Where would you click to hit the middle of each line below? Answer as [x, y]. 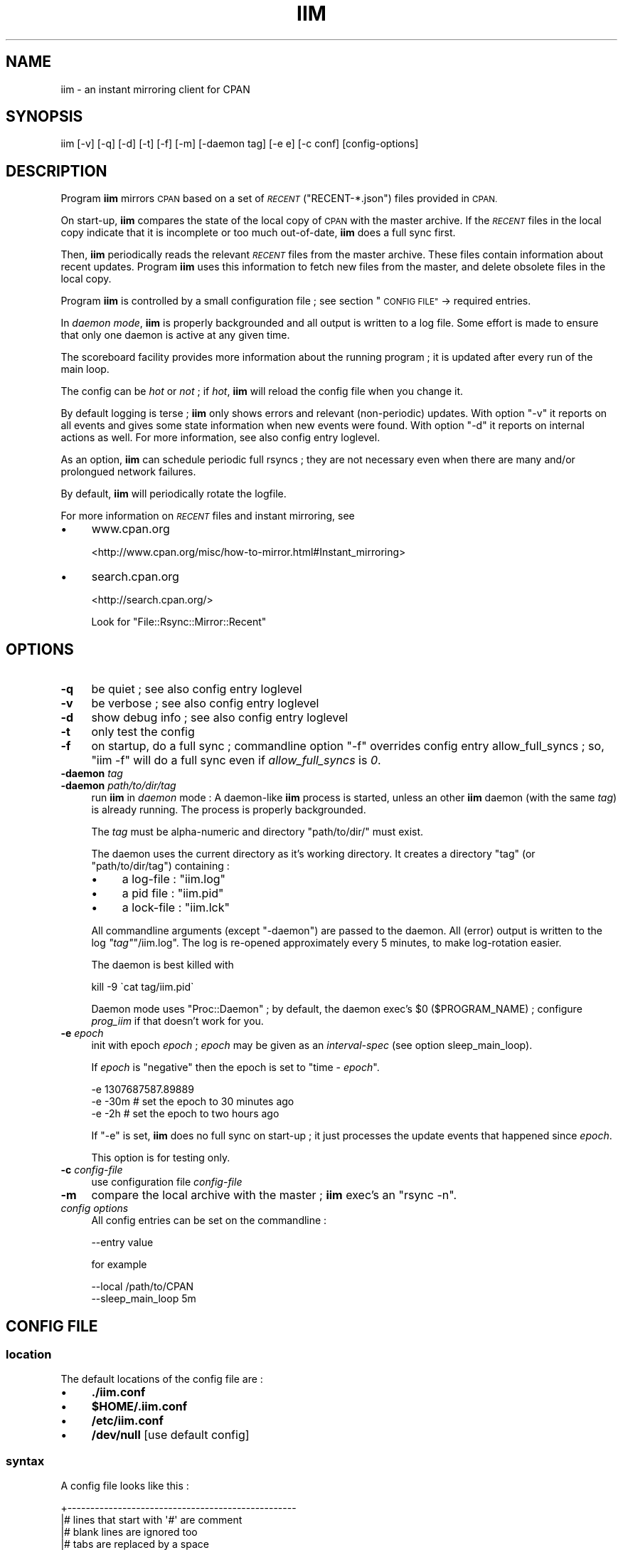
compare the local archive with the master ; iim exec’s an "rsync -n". [274, 1195]
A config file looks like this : [125, 1486]
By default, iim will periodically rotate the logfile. [174, 494]
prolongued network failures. [128, 472]
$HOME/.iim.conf [139, 1407]
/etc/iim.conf [127, 1421]
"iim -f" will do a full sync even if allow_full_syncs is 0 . [236, 760]
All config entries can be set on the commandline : [209, 1221]
